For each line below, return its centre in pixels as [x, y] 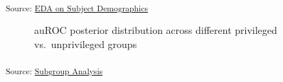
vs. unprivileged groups [86, 43]
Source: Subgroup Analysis [54, 71]
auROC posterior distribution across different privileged [156, 30]
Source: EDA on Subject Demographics [77, 7]
